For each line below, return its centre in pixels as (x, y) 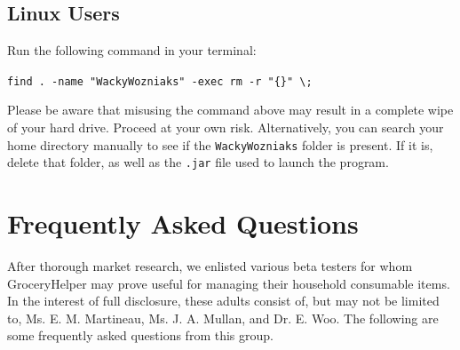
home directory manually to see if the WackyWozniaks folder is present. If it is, (220, 144)
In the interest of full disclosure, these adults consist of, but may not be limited (223, 301)
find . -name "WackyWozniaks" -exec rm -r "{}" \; (160, 81)
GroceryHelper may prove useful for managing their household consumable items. (229, 283)
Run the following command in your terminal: (132, 50)
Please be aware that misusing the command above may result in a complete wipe (230, 110)
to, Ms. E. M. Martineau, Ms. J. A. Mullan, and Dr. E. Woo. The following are (223, 318)
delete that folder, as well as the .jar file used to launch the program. (198, 162)
